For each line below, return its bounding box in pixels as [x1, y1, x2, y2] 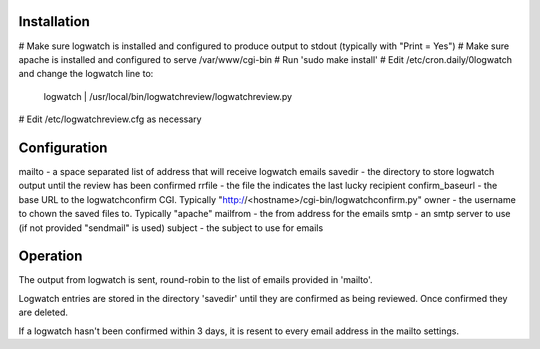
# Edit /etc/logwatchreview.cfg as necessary [18, 113, 202, 125]
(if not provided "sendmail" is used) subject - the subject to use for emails [18, 221, 324, 234]
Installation [18, 13, 90, 30]
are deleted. [18, 306, 69, 319]
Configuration [18, 139, 108, 156]
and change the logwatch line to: [18, 68, 154, 80]
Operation [18, 248, 83, 265]
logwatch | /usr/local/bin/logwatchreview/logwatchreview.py [43, 90, 293, 102]
